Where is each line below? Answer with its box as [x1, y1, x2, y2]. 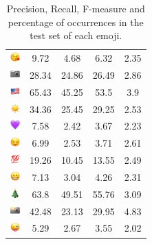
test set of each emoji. [30, 28, 122, 42]
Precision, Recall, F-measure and [6, 1, 145, 15]
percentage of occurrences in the [8, 14, 144, 29]
